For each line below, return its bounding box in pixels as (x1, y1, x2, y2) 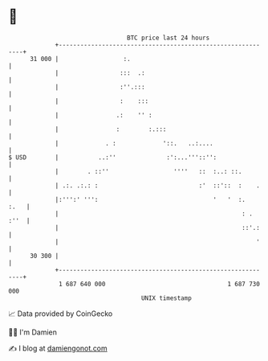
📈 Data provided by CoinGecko (8, 309, 113, 318)
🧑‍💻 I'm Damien (8, 327, 58, 337)
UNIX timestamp (140, 293, 193, 302)
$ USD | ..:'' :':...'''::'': (8, 153, 217, 162)
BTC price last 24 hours (127, 34, 210, 42)
